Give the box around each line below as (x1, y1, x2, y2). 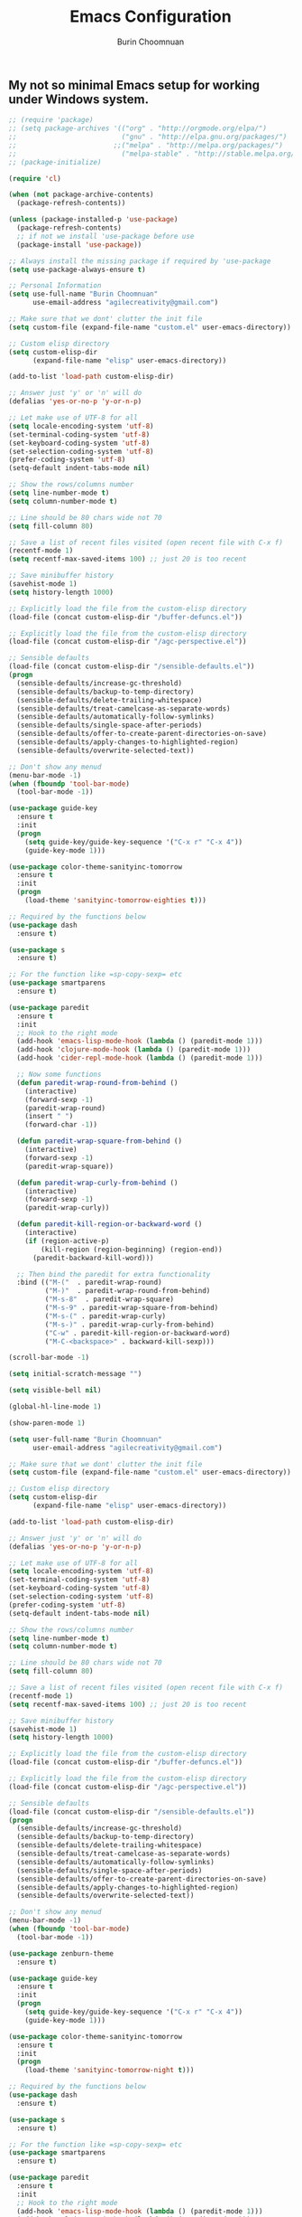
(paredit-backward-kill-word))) (32, 1253, 154, 1262)
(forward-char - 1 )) (24, 1120, 98, 1129)
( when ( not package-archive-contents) (8, 190, 154, 200)
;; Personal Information (8, 281, 102, 290)
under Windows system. (8, 91, 150, 107)
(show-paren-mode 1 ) (8, 1418, 87, 1428)
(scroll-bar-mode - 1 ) (8, 1354, 90, 1363)
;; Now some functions (16, 1070, 102, 1080)
